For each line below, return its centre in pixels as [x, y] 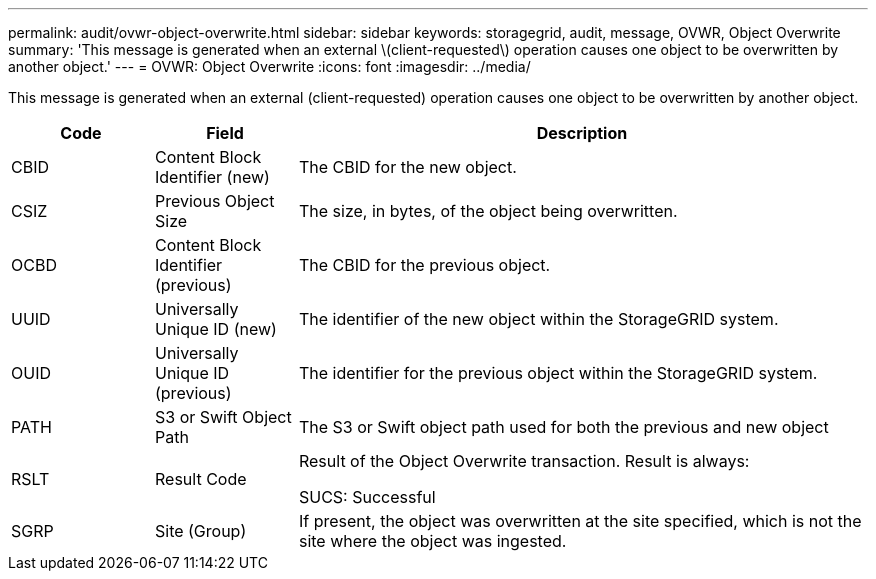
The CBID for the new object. [407, 167]
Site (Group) [200, 531]
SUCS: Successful [367, 497]
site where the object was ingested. [432, 541]
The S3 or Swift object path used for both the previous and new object [563, 427]
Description [582, 133]
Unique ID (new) [215, 329]
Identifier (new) [212, 177]
